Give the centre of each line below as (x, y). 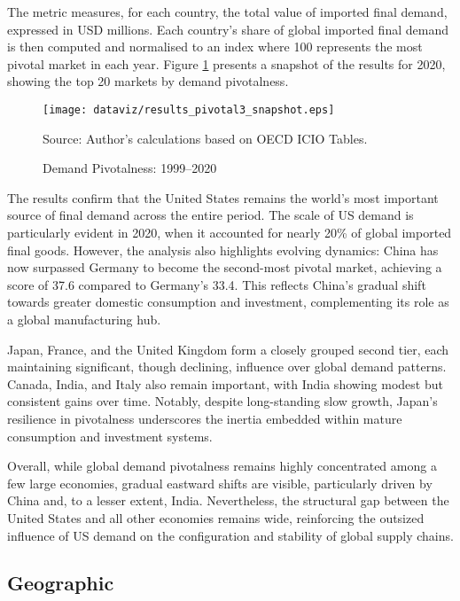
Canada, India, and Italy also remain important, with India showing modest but (225, 383)
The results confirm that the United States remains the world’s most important (223, 197)
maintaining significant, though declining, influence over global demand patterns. (227, 367)
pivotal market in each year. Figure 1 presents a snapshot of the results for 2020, (226, 63)
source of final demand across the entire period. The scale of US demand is (211, 215)
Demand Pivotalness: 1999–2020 (130, 168)
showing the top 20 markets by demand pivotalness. (148, 81)
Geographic (61, 583)
